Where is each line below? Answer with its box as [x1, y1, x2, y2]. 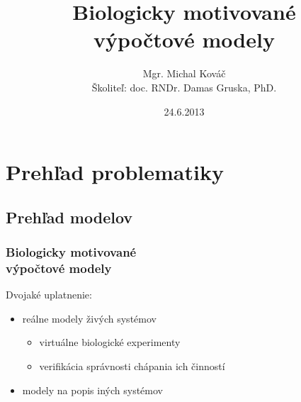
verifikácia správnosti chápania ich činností [39, 358, 225, 373]
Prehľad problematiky [6, 157, 224, 186]
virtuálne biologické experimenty [39, 335, 181, 350]
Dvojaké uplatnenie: [6, 287, 92, 302]
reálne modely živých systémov [22, 311, 157, 325]
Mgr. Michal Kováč [142, 66, 226, 81]
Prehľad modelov [6, 206, 133, 228]
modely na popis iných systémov [22, 382, 163, 397]
